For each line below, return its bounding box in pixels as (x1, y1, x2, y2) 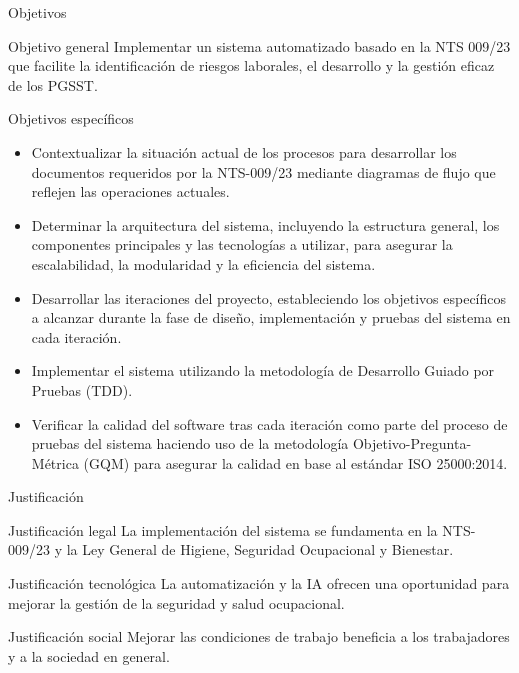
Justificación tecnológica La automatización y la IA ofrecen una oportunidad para (8, 573, 510, 594)
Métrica (31, 452, 79, 473)
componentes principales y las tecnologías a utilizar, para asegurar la (31, 234, 453, 255)
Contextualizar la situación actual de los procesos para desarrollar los (31, 141, 457, 162)
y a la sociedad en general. (8, 645, 170, 666)
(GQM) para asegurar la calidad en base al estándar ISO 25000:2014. (83, 452, 508, 473)
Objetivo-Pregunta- (352, 433, 472, 454)
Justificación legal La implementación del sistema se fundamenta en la (8, 519, 438, 540)
